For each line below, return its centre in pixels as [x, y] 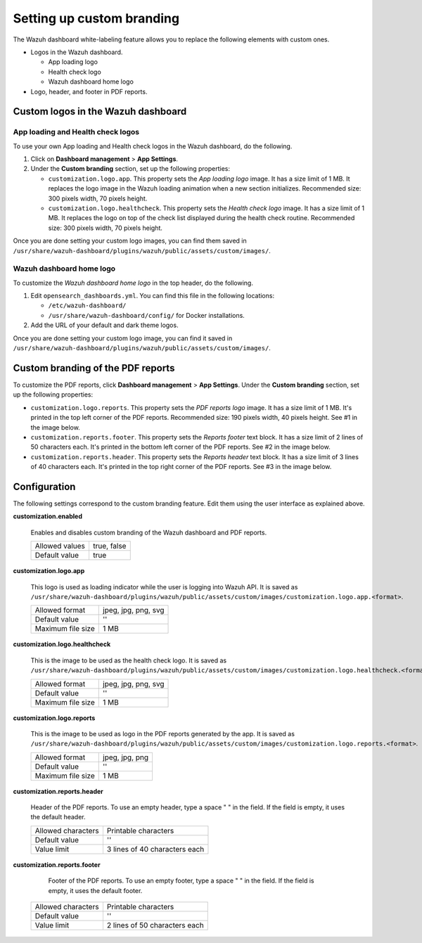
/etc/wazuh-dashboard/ [87, 306]
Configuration [44, 486]
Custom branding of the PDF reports [94, 368]
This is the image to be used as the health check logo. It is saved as [129, 660]
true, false [109, 546]
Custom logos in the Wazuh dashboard [100, 111]
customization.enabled [47, 516]
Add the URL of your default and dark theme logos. [104, 325]
